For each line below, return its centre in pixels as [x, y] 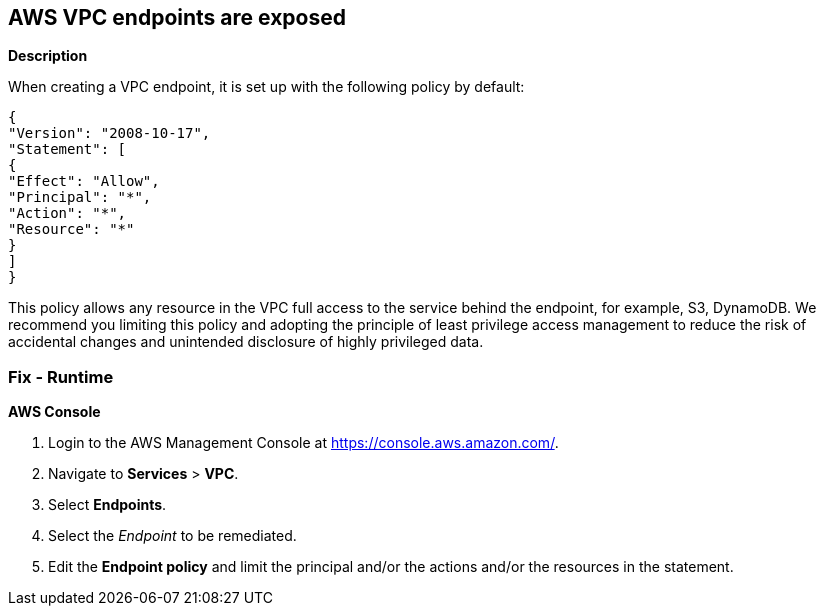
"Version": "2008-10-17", [109, 133]
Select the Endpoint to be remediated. [172, 536]
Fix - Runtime [61, 376]
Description [48, 56]
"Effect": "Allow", [84, 181]
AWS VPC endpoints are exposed [177, 17]
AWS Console [54, 412]
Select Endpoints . [107, 505]
